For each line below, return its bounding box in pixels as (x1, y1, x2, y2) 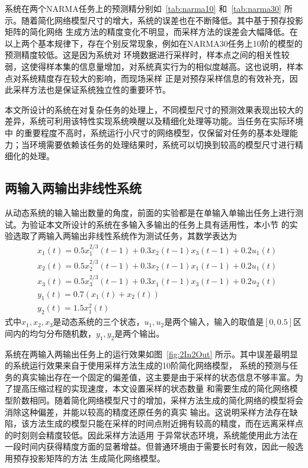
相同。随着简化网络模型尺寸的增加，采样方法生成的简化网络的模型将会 (29, 394, 303, 406)
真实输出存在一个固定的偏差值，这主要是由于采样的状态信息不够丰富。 (21, 370, 295, 383)
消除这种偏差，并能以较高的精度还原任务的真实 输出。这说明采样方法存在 (5, 405, 290, 418)
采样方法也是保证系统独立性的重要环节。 (12, 83, 171, 96)
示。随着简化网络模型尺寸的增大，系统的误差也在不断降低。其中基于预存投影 (5, 14, 303, 26)
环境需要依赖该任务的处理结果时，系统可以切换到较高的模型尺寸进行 (29, 138, 295, 150)
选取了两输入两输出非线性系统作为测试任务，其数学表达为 (12, 230, 237, 242)
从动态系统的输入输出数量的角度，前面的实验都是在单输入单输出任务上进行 (5, 206, 295, 218)
